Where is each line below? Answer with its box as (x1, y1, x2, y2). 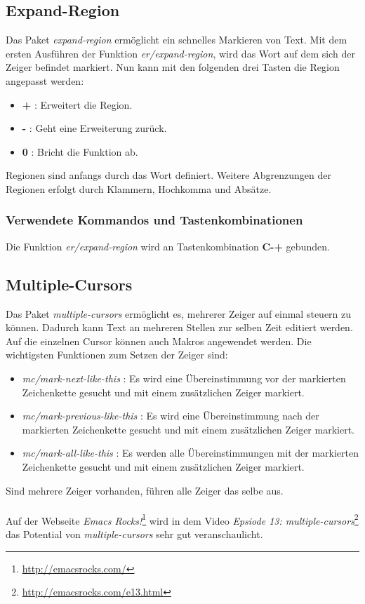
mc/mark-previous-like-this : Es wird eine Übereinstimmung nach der (22, 408, 319, 423)
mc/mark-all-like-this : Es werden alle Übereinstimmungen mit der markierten (22, 445, 359, 460)
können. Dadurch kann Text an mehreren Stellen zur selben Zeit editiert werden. (6, 320, 353, 335)
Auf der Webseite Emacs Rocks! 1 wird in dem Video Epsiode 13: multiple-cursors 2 (6, 511, 359, 528)
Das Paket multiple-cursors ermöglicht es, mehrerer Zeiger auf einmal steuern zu (6, 306, 352, 321)
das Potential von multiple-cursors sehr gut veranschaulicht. (6, 526, 263, 541)
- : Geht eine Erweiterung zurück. (22, 121, 167, 135)
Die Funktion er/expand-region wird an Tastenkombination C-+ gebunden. (6, 239, 330, 253)
